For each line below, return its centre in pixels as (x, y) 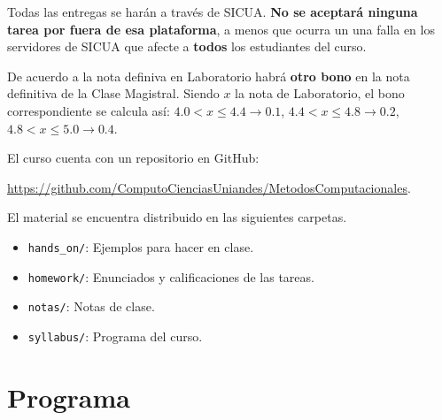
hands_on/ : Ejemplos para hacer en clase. (141, 246)
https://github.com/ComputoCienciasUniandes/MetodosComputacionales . (209, 187)
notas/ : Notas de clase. (91, 306)
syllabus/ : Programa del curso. (115, 336)
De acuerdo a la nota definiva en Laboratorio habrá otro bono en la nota (209, 76)
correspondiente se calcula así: (89, 110)
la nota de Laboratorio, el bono (320, 93)
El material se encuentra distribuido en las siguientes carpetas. (177, 217)
